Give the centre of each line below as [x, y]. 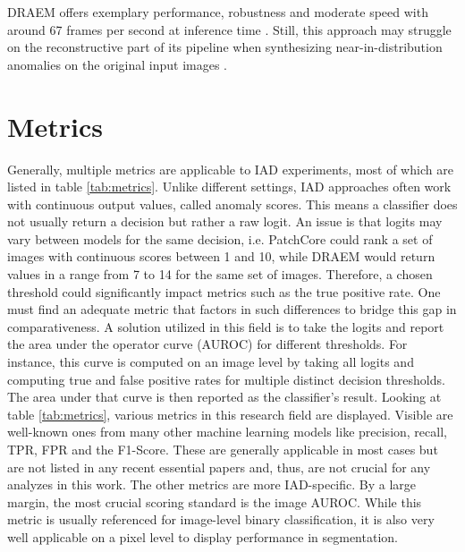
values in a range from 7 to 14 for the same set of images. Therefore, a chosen [220, 274]
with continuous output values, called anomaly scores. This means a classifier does [232, 204]
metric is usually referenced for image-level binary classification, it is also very [221, 519]
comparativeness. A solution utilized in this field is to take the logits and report [226, 326]
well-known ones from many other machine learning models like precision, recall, [227, 432]
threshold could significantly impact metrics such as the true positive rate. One [224, 291]
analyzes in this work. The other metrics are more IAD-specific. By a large [212, 484]
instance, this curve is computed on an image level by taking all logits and [211, 362]
